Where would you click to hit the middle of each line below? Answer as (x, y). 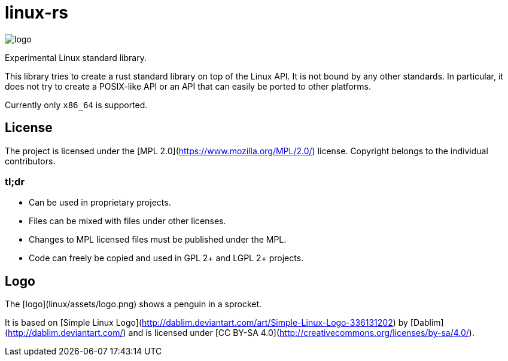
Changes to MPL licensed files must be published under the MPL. (158, 240)
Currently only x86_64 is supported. (76, 105)
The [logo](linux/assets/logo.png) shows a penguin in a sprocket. (133, 304)
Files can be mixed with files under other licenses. (127, 221)
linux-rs (36, 13)
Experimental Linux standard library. (76, 57)
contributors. (30, 161)
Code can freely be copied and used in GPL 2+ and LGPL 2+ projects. (166, 258)
